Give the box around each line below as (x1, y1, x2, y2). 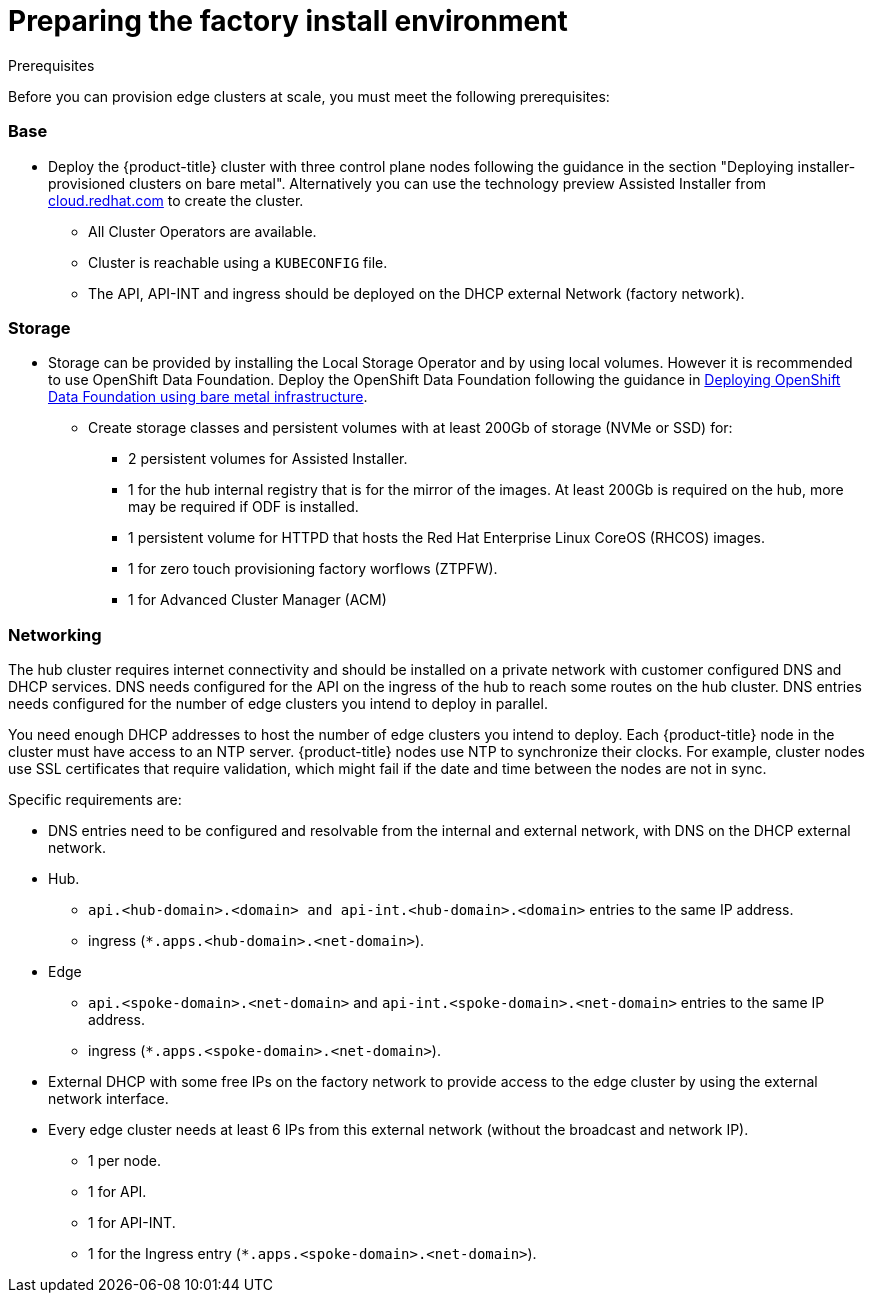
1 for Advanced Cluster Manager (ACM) (128, 591, 387, 609)
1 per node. (88, 1152, 162, 1169)
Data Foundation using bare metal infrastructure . (48, 388, 368, 406)
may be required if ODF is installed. (128, 498, 359, 516)
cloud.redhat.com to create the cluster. (48, 191, 304, 209)
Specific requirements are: (8, 791, 182, 808)
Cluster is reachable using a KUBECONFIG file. (88, 253, 388, 271)
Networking (8, 624, 102, 645)
